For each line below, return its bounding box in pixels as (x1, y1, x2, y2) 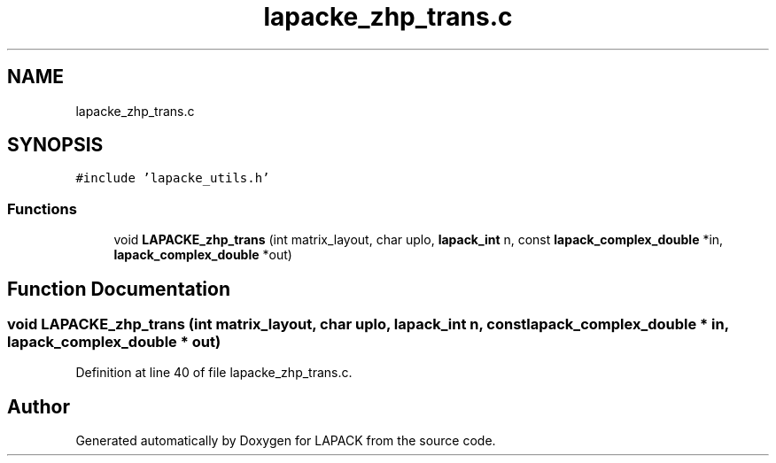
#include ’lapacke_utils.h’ (75, 171, 270, 186)
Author (7, 395, 70, 418)
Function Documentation (7, 277, 230, 300)
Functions (7, 199, 77, 218)
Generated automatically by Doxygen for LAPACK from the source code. (75, 433, 496, 449)
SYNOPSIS (7, 134, 104, 157)
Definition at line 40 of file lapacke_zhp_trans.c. (75, 365, 353, 381)
